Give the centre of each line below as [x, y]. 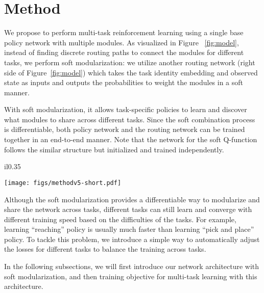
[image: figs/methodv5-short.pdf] [63, 183]
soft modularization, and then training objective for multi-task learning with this [131, 276]
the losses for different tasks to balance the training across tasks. [105, 249]
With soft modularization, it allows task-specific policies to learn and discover [126, 109]
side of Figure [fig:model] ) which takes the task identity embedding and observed [131, 72]
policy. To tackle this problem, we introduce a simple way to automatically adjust [132, 239]
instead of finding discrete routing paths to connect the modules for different [124, 52]
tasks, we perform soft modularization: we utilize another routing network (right [130, 62]
